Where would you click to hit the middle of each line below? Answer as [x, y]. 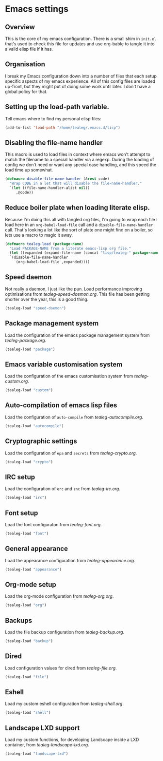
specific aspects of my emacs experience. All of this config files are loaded [80, 81]
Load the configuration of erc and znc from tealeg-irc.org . [63, 489]
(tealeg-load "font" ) [27, 533]
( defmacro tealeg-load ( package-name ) [44, 244]
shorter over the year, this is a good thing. [47, 299]
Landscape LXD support [42, 728]
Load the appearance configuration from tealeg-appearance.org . [70, 560]
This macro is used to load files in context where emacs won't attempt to [78, 154]
